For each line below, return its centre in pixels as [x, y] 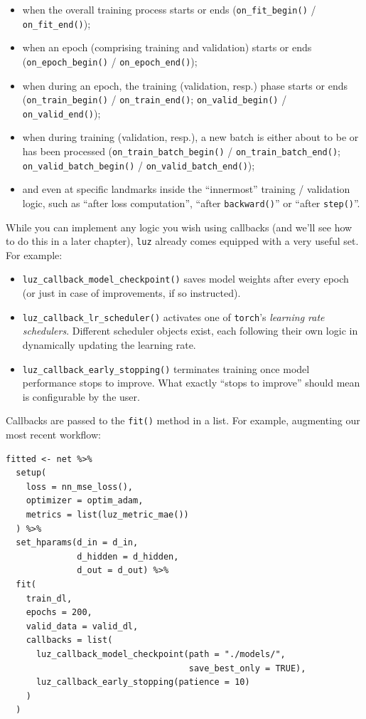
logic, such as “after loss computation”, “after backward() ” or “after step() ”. [191, 203]
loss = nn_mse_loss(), [79, 487]
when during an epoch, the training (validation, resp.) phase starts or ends [185, 85]
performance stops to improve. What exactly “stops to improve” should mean [191, 383]
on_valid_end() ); [61, 113]
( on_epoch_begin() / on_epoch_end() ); [110, 61]
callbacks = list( [69, 640]
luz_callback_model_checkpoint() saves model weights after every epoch [185, 279]
